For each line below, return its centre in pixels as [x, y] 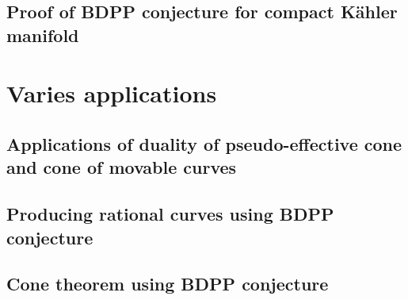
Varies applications [112, 93]
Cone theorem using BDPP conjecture [168, 284]
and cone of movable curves [122, 167]
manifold [43, 35]
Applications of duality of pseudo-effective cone [204, 143]
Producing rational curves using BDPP [170, 214]
